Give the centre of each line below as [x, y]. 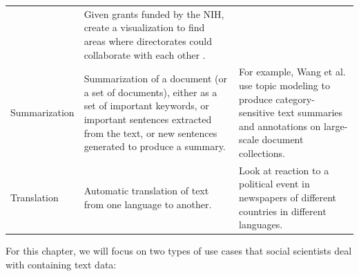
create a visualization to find [144, 27]
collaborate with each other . [145, 54]
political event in [274, 184]
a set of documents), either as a [151, 92]
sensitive [257, 112]
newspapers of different [288, 197]
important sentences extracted [148, 119]
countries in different [283, 211]
